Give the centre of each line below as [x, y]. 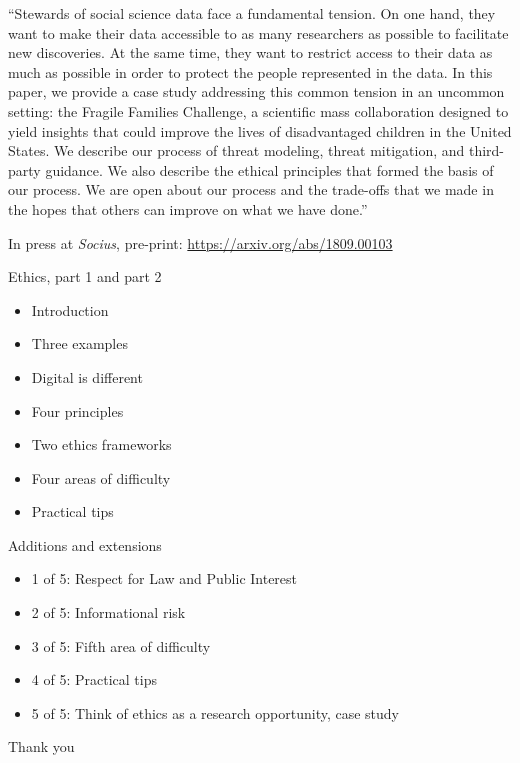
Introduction [70, 309]
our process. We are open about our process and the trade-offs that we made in [251, 189]
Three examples [79, 343]
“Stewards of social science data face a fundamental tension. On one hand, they [252, 13]
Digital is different [87, 376]
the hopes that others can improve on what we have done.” [188, 208]
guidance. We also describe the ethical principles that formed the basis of [269, 169]
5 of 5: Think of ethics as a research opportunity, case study [215, 712]
